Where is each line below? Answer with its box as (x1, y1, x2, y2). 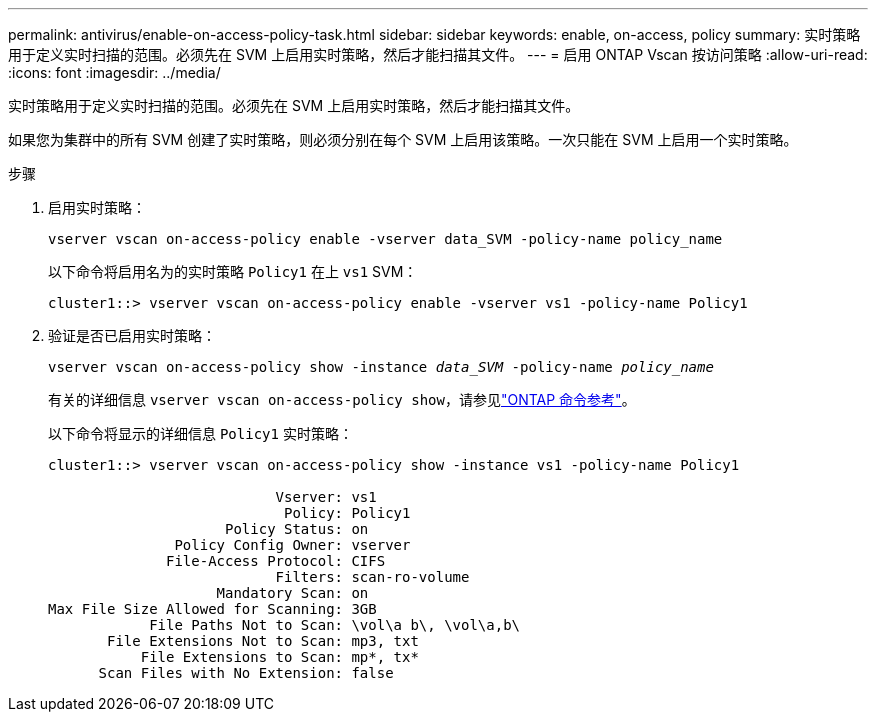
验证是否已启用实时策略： (48, 327, 216, 344)
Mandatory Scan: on (216, 585, 369, 601)
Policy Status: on (225, 521, 369, 537)
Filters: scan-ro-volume (275, 569, 470, 585)
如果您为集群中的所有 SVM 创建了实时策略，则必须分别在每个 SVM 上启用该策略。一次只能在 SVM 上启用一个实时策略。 (8, 131, 798, 148)
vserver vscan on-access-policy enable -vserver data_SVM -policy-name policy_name (48, 231, 723, 247)
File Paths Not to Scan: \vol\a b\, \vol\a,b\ (149, 617, 521, 633)
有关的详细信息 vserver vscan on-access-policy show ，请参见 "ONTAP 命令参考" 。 (48, 391, 636, 408)
